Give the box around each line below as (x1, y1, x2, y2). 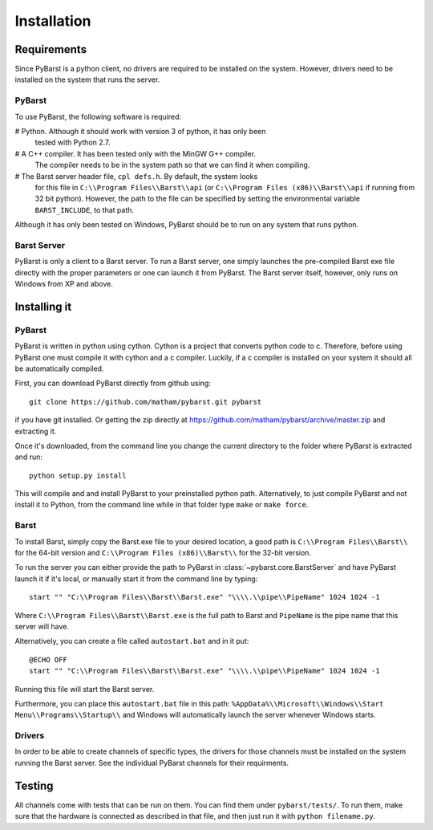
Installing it (14, 299, 72, 313)
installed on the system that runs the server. (14, 75, 160, 84)
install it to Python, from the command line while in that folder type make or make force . (14, 500, 309, 510)
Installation (14, 12, 91, 30)
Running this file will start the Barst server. (14, 684, 155, 694)
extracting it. (14, 426, 57, 436)
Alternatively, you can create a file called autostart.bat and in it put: (14, 637, 249, 646)
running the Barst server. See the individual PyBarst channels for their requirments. (14, 758, 289, 767)
